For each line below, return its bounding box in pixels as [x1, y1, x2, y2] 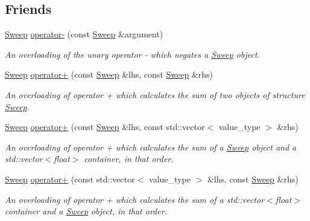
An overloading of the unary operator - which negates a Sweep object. [5, 48, 260, 60]
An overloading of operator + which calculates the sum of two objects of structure [5, 88, 305, 101]
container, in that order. [84, 152, 174, 165]
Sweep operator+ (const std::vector [5, 172, 135, 185]
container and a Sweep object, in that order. [5, 205, 167, 217]
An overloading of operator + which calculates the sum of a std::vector [5, 193, 265, 205]
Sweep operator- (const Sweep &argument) [5, 28, 163, 40]
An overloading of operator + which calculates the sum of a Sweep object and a [5, 140, 297, 153]
